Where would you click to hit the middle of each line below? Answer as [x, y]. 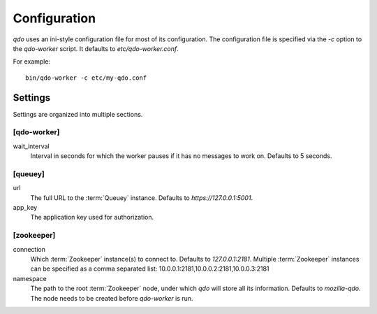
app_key [25, 208]
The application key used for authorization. [92, 217]
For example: [32, 62]
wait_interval [31, 146]
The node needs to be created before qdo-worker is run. [112, 298]
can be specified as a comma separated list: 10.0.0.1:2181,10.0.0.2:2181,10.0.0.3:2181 [150, 269]
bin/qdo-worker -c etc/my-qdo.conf [86, 78]
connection [29, 249]
